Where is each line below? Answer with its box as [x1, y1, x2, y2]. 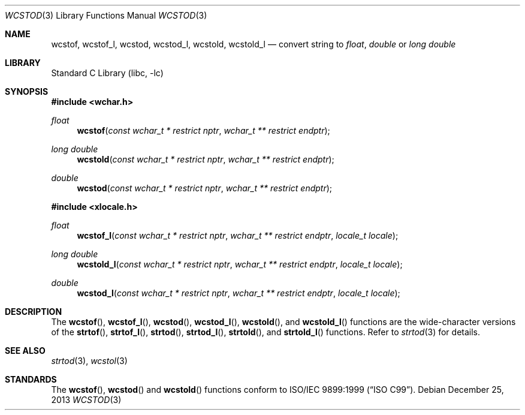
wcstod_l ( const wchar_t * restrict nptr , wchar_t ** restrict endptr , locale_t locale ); [77, 288, 400, 298]
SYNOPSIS [5, 86, 49, 97]
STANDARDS [5, 374, 57, 384]
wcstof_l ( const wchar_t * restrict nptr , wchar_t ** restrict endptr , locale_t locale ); [77, 230, 399, 240]
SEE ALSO [5, 345, 46, 356]
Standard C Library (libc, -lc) [51, 68, 164, 78]
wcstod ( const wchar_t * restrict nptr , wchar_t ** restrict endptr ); [77, 183, 333, 193]
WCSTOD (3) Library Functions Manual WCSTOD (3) [5, 10, 207, 20]
